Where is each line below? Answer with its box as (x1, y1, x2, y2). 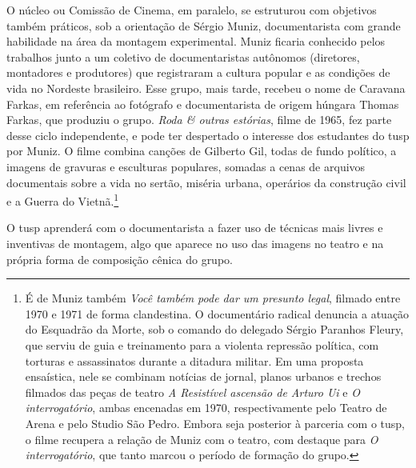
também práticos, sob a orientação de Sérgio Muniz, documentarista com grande (6, 17, 401, 34)
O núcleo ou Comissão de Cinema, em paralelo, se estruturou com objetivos (6, 2, 377, 18)
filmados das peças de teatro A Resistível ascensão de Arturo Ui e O (25, 383, 360, 400)
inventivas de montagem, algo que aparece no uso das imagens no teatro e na (6, 234, 384, 251)
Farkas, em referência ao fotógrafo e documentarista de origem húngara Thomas (6, 95, 399, 112)
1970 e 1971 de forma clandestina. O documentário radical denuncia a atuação (25, 305, 410, 322)
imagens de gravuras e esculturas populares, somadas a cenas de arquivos (6, 158, 366, 174)
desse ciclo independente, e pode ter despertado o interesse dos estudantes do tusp (6, 126, 410, 143)
